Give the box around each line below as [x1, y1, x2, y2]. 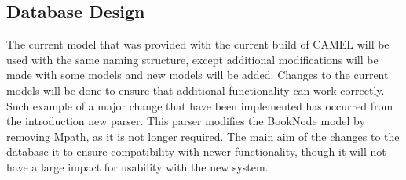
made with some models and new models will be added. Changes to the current [6, 67, 389, 83]
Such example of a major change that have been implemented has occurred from [6, 97, 393, 113]
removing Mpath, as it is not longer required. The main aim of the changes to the [6, 128, 400, 144]
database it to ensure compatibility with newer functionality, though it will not [6, 143, 386, 160]
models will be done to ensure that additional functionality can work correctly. [6, 81, 385, 98]
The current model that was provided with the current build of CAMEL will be [6, 36, 390, 52]
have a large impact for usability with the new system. [6, 158, 269, 175]
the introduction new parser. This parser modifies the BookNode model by [6, 113, 365, 129]
